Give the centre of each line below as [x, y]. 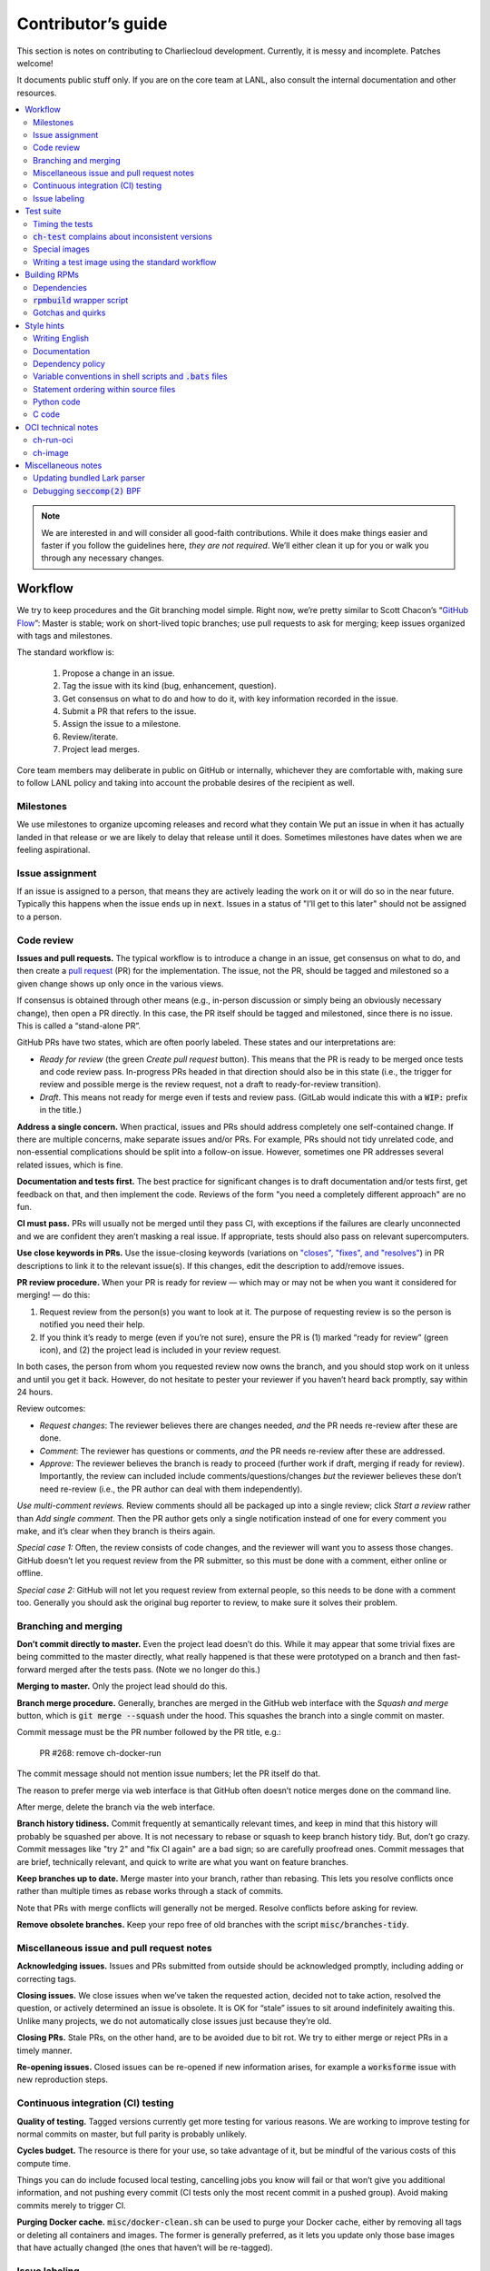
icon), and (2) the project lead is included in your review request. [160, 1350]
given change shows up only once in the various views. [120, 983]
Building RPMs [52, 275]
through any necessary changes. [103, 558]
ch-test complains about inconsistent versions [122, 237]
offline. [30, 1573]
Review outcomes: [51, 1409]
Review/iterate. [90, 737]
